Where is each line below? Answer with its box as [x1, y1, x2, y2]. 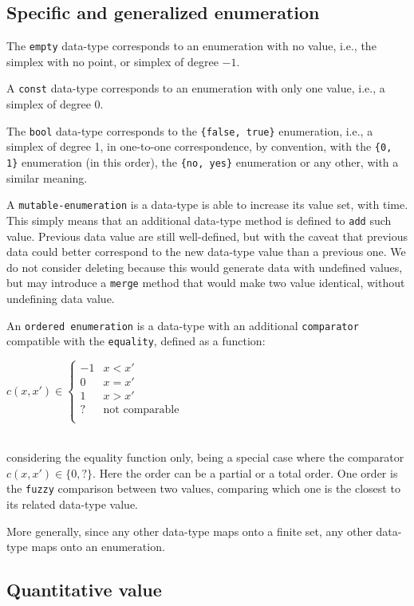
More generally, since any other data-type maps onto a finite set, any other [6, 522, 373, 539]
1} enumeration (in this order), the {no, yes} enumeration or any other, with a [6, 154, 399, 171]
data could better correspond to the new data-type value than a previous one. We [6, 243, 406, 260]
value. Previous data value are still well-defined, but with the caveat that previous [6, 227, 408, 244]
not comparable [103, 404, 179, 416]
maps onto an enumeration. [31, 538, 165, 555]
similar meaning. [6, 169, 88, 186]
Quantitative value [6, 577, 162, 602]
